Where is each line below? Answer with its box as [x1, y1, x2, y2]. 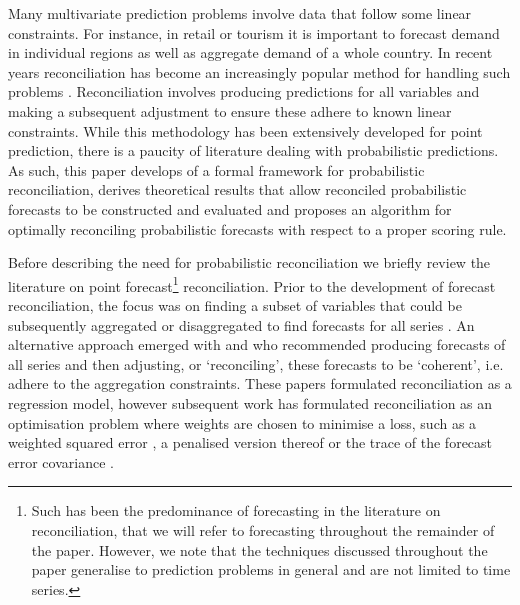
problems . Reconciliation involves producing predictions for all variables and [8, 81, 480, 102]
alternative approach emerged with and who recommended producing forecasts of [8, 334, 506, 355]
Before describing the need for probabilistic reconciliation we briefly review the [8, 252, 491, 273]
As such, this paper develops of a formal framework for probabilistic [8, 159, 425, 180]
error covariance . [8, 451, 114, 472]
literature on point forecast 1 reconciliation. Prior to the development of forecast [8, 272, 496, 296]
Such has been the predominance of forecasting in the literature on [31, 500, 441, 521]
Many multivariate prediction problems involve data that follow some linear [8, 3, 472, 23]
